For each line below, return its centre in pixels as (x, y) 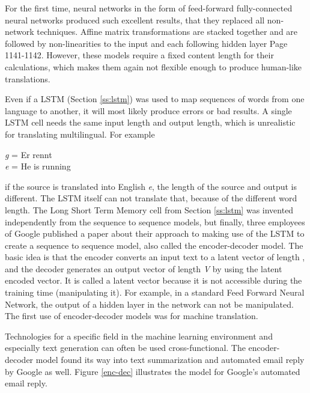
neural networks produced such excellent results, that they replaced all (135, 20)
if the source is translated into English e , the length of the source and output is (151, 186)
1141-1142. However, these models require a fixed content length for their (139, 55)
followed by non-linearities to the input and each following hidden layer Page (146, 43)
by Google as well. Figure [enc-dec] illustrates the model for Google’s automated (153, 371)
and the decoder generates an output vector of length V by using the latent (144, 268)
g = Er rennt (29, 154)
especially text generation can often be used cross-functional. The (125, 348)
